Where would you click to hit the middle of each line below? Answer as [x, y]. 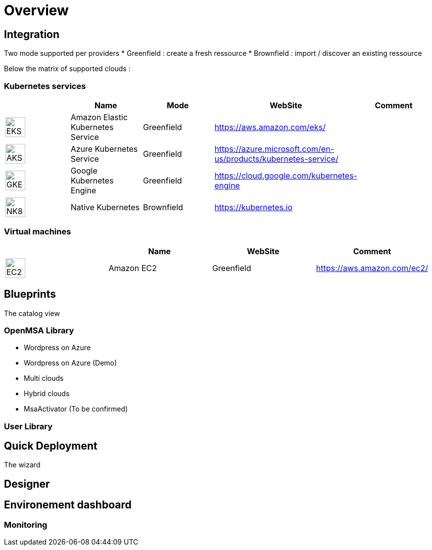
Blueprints [30, 294]
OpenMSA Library [39, 330]
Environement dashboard [68, 505]
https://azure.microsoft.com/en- [274, 149]
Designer [27, 484]
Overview [36, 10]
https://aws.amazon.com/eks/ [270, 127]
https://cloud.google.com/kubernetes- [286, 175]
